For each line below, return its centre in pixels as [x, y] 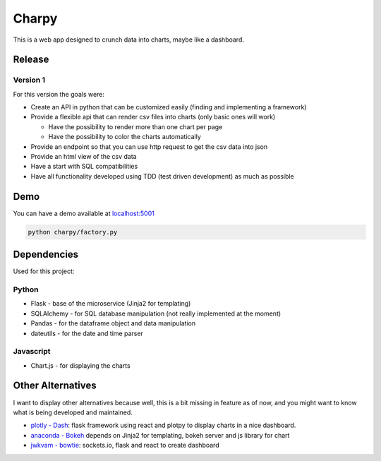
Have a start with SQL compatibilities [84, 167]
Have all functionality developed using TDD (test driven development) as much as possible [162, 176]
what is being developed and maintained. [73, 412]
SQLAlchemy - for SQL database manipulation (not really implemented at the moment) [156, 313]
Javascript [32, 352]
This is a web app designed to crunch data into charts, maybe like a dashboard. [129, 40]
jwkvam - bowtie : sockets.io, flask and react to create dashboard [125, 445]
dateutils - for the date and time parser [87, 333]
